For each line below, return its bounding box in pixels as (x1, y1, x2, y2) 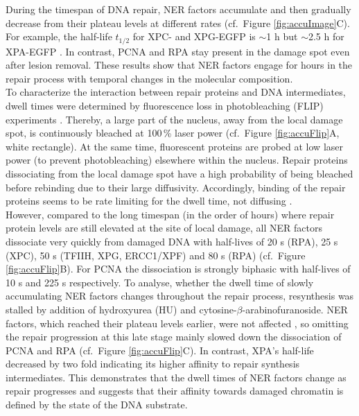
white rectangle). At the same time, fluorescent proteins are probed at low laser (6, 139, 343, 153)
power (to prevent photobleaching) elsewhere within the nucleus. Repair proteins (6, 153, 348, 167)
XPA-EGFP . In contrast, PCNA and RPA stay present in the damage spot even (6, 44, 350, 58)
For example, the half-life (6, 29, 112, 44)
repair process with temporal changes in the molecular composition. (6, 71, 293, 85)
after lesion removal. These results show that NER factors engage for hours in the (6, 58, 353, 72)
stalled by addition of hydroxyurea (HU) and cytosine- (6, 302, 237, 316)
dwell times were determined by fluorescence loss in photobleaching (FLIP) (6, 98, 324, 113)
